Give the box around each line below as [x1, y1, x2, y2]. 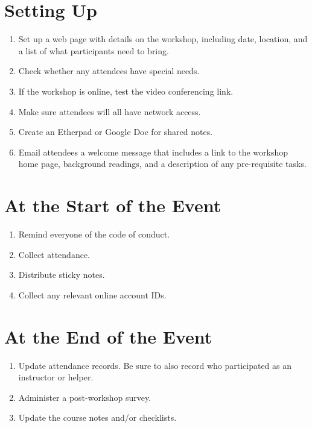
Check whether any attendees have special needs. [18, 65, 200, 77]
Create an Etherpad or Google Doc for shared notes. [18, 125, 213, 138]
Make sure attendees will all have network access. [18, 105, 201, 118]
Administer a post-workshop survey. [18, 391, 151, 403]
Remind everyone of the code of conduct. [18, 228, 170, 240]
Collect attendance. [18, 248, 91, 260]
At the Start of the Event [4, 193, 221, 218]
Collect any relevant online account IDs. [18, 288, 167, 301]
